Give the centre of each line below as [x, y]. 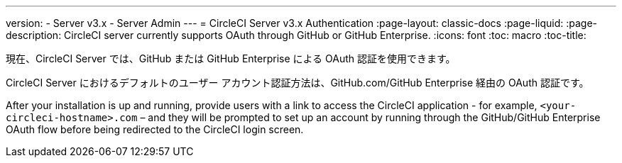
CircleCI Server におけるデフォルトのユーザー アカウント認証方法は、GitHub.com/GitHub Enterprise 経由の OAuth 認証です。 [298, 83]
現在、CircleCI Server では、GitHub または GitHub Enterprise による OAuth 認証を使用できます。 [231, 58]
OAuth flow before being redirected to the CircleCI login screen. [155, 129]
